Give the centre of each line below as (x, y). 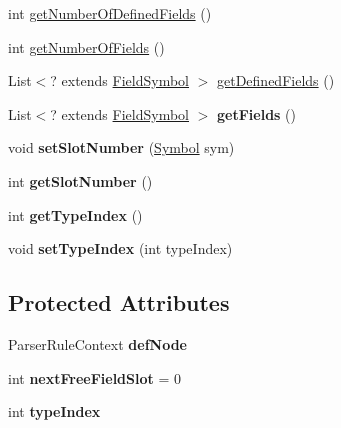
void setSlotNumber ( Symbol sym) (121, 147)
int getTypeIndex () (75, 214)
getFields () (257, 113)
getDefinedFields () (276, 80)
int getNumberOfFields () (86, 46)
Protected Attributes (119, 302)
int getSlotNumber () (80, 180)
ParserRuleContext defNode (97, 343)
